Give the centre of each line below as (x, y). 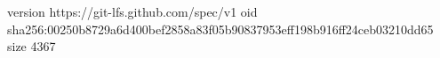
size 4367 (32, 46)
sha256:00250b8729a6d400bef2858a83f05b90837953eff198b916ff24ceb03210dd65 (220, 29)
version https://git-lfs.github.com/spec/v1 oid (132, 11)
